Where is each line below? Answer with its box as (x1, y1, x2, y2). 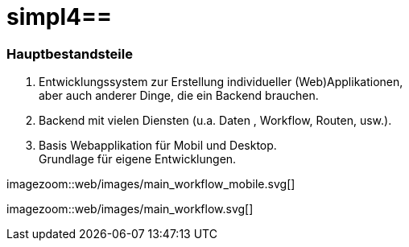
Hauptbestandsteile (6, 45, 133, 62)
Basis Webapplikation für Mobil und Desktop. (39, 138, 277, 153)
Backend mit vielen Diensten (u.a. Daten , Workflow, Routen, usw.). (39, 113, 392, 128)
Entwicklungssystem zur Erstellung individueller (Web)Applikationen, (39, 75, 403, 89)
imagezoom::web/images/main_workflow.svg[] (6, 202, 254, 216)
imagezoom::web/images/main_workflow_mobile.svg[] (6, 177, 295, 191)
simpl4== (6, 3, 113, 31)
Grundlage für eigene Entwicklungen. (39, 152, 237, 167)
